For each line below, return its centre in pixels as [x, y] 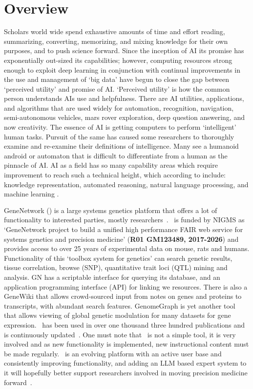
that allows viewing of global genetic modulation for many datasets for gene [117, 315]
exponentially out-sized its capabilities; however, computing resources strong [118, 60]
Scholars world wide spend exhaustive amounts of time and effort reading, [115, 31]
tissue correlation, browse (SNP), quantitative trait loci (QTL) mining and [116, 267]
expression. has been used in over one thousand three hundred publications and [124, 324]
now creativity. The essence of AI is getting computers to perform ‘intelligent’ [120, 127]
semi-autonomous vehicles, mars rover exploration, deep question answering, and [124, 117]
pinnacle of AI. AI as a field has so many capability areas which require [111, 165]
